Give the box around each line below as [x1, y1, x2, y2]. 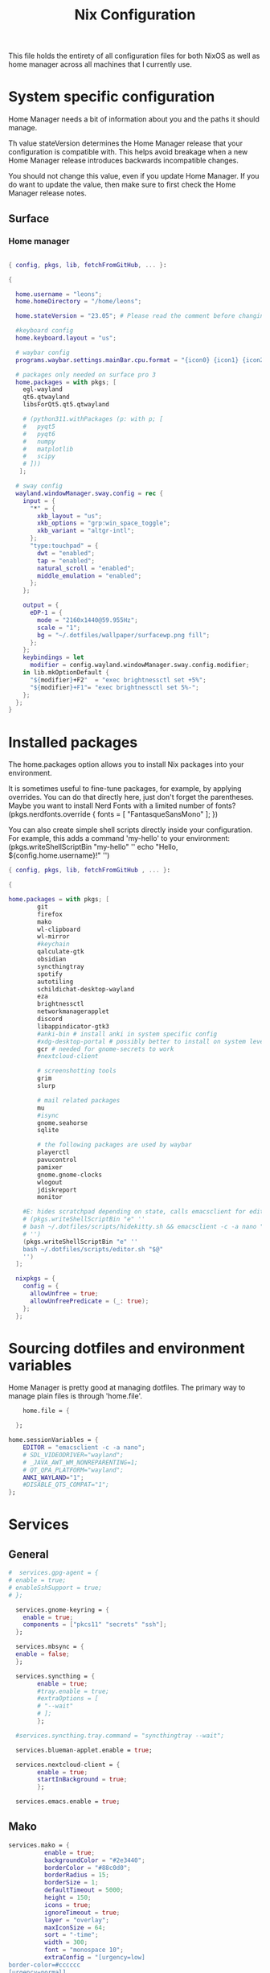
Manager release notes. [8, 188, 87, 198]
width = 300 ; [43, 1938, 88, 1946]
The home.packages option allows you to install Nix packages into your [8, 760, 244, 769]
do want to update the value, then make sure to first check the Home [8, 179, 236, 190]
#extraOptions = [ [37, 1695, 99, 1703]
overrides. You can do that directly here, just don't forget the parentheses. [8, 793, 255, 802]
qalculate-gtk [37, 948, 84, 956]
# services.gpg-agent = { [8, 1569, 99, 1577]
